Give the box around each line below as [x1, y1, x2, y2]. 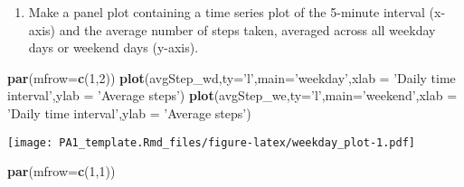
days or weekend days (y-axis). [28, 38, 199, 57]
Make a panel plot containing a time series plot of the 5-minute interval [28, 3, 425, 21]
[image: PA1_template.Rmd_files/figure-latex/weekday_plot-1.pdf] [7, 136, 416, 149]
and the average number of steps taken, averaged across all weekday [59, 20, 436, 39]
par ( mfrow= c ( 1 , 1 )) [7, 162, 116, 181]
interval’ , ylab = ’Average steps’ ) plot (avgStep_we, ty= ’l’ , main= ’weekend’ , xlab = [7, 86, 458, 105]
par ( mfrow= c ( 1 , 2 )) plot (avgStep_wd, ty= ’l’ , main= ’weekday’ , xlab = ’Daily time [7, 68, 456, 87]
